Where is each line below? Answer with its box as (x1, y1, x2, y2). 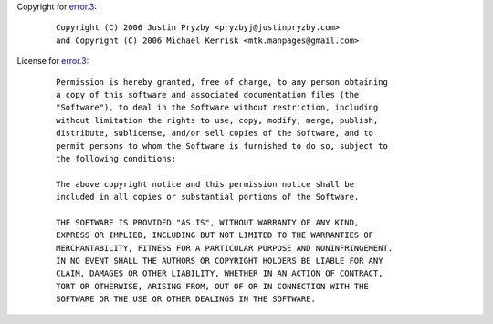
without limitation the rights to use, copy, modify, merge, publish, (56, 115, 379, 125)
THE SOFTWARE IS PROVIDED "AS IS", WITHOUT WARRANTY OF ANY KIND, (56, 217, 360, 227)
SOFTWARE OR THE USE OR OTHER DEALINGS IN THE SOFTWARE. (56, 294, 317, 305)
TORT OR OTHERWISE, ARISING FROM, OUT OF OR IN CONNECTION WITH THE (56, 281, 369, 291)
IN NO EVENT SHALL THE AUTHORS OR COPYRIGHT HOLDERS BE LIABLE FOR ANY (56, 256, 383, 267)
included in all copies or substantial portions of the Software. (56, 192, 360, 203)
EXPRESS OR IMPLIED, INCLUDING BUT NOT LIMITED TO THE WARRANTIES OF (56, 230, 374, 241)
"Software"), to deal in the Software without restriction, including (56, 102, 379, 113)
